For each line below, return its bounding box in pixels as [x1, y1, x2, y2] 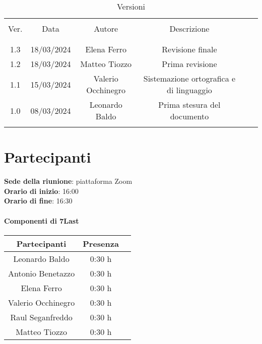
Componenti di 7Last [4, 215, 79, 226]
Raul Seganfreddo [10, 311, 73, 323]
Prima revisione [162, 58, 217, 70]
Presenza [83, 237, 119, 249]
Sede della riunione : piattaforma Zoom [4, 176, 133, 186]
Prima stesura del [158, 99, 221, 110]
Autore [94, 23, 118, 34]
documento [170, 110, 209, 122]
